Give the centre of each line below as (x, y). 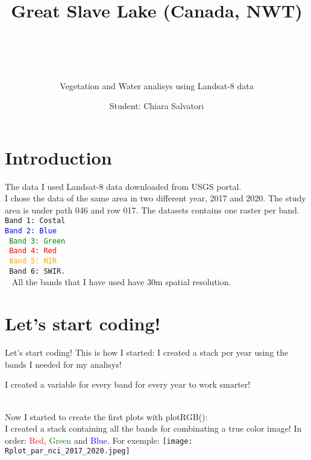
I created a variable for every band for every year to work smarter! (128, 384)
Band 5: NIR (33, 261)
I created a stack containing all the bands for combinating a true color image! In (153, 428)
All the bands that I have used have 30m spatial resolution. (121, 282)
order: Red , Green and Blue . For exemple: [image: (99, 440)
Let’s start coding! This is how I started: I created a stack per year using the (147, 352)
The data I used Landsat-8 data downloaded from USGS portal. (123, 186)
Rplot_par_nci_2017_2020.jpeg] (68, 451)
